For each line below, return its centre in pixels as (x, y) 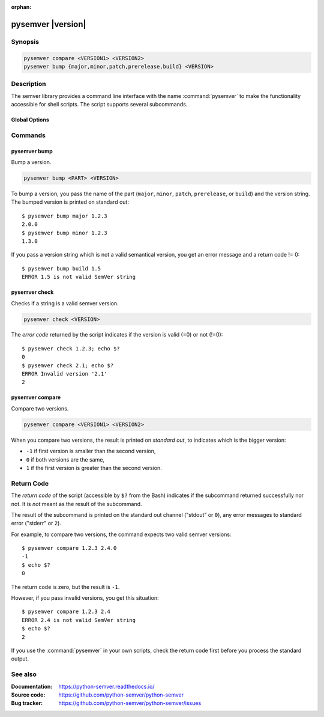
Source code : (28, 695)
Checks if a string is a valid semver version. (65, 303)
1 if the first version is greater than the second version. (94, 468)
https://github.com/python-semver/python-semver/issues (130, 703)
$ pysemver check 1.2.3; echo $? (71, 348)
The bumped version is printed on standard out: (70, 202)
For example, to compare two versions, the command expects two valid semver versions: (121, 534)
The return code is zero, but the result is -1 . (65, 587)
